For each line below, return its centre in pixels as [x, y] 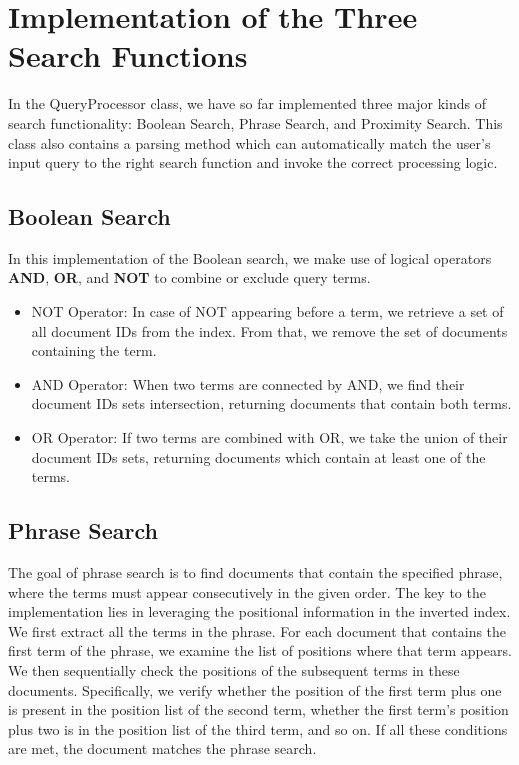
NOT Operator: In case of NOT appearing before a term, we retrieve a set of [267, 311]
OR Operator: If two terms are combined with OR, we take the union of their [269, 437]
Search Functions [128, 55]
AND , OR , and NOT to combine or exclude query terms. [189, 277]
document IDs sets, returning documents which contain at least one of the [258, 456]
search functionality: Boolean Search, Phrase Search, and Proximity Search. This [255, 122]
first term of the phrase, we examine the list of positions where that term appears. [260, 650]
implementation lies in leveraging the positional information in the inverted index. [259, 611]
